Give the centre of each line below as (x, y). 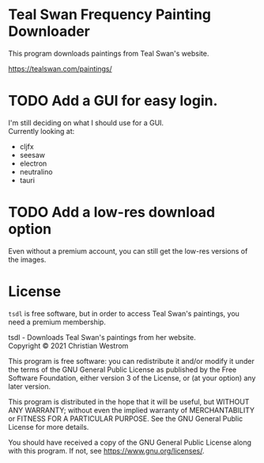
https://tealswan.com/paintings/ (60, 68)
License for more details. (49, 427)
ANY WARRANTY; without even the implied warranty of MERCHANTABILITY (132, 410)
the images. (27, 259)
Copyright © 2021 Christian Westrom (68, 346)
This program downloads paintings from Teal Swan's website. (109, 53)
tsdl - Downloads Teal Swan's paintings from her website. (102, 337)
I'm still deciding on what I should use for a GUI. (86, 122)
